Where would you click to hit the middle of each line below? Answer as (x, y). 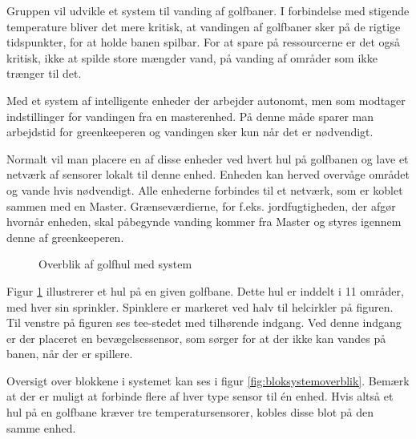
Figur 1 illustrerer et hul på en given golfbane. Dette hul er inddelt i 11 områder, (205, 290)
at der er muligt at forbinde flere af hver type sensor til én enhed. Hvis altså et (200, 396)
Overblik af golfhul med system (115, 264)
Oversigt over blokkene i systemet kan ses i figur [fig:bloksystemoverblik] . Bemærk (208, 380)
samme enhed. (41, 427)
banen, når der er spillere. (70, 354)
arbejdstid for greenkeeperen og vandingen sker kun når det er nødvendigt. (190, 132)
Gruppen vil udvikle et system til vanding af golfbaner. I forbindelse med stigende (208, 10)
